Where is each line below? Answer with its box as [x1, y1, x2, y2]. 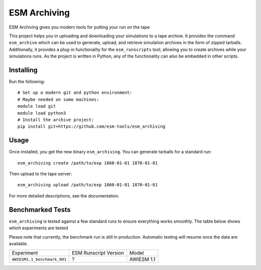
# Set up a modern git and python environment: [17, 90, 132, 95]
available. [9, 240, 29, 246]
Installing [9, 66, 38, 74]
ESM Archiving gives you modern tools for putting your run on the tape [9, 24, 150, 30]
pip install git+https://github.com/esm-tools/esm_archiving [17, 124, 165, 129]
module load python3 [17, 110, 66, 116]
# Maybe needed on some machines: [17, 97, 99, 102]
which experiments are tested [9, 225, 69, 231]
